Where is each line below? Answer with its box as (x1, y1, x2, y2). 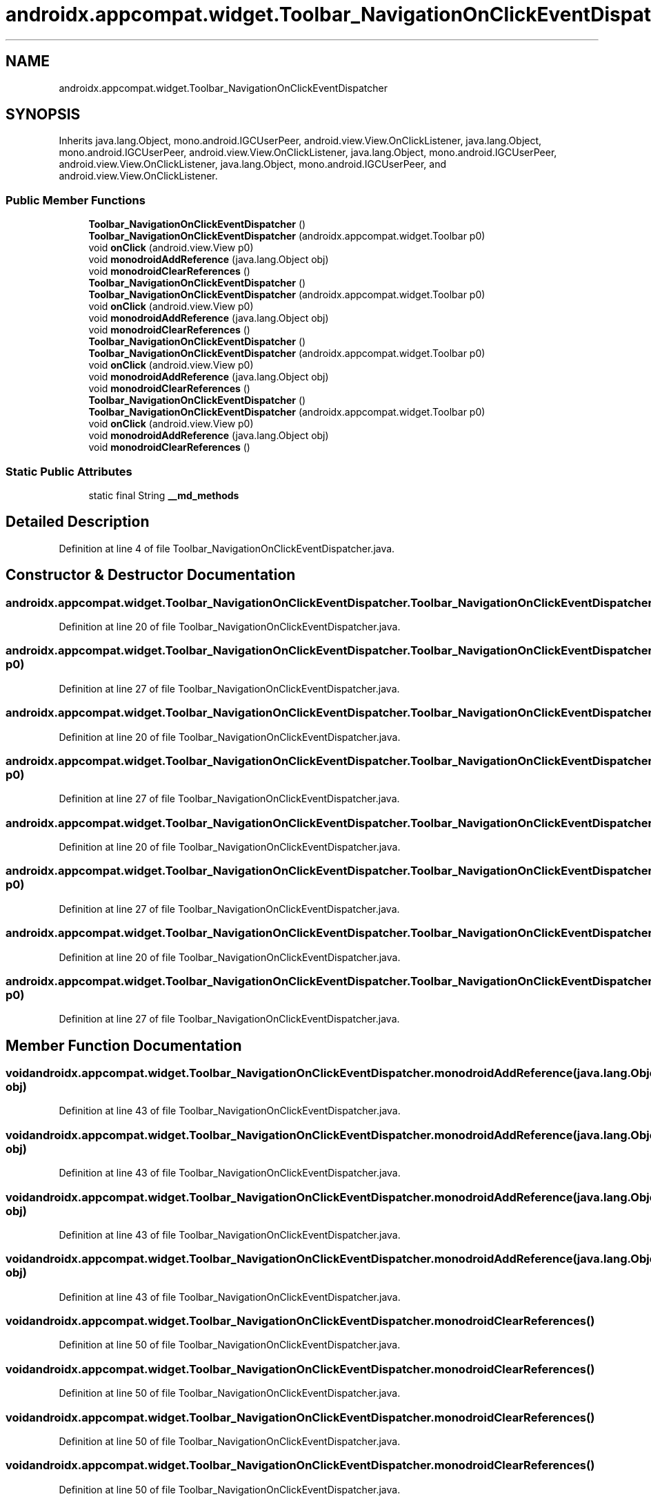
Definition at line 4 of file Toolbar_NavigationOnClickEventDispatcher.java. (59, 542, 395, 554)
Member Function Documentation (6, 1036, 242, 1054)
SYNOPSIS (6, 106, 81, 124)
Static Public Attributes (6, 464, 132, 478)
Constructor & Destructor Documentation (6, 566, 296, 584)
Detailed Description (6, 513, 150, 531)
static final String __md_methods (88, 489, 239, 501)
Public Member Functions (6, 193, 146, 207)
